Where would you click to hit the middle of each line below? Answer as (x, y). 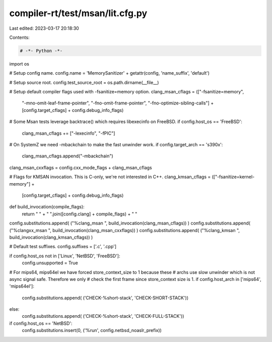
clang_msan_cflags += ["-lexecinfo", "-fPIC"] (69, 133)
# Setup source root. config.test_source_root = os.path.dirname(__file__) (84, 82)
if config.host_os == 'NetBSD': (41, 323)
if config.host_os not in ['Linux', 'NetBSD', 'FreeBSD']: (65, 256)
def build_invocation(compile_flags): (47, 207)
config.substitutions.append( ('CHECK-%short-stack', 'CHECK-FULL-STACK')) (103, 316)
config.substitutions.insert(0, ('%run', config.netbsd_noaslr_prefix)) (92, 330)
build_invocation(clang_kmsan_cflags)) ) (51, 237)
